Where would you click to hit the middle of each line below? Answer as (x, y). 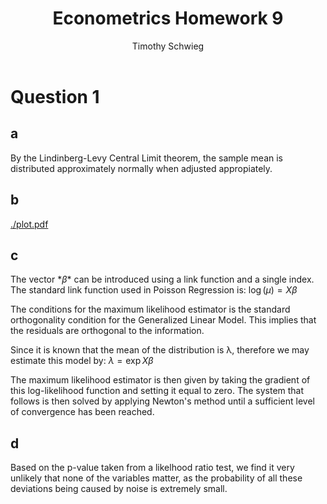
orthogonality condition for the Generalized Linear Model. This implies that (163, 320)
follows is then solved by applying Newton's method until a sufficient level (162, 401)
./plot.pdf (29, 224)
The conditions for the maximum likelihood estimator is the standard (150, 309)
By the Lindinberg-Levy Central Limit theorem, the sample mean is (146, 158)
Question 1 (55, 96)
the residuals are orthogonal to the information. (107, 331)
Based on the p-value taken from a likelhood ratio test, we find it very (152, 468)
